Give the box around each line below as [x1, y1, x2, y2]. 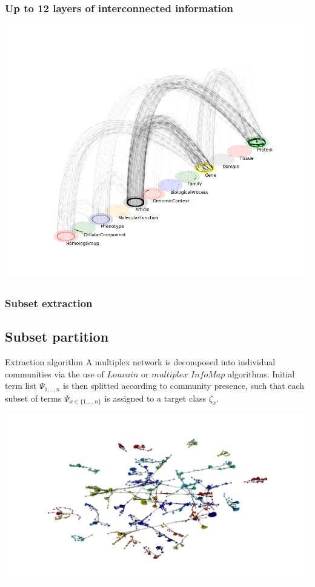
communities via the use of [5, 367, 104, 380]
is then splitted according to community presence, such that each [62, 379, 305, 392]
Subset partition [5, 327, 109, 346]
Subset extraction [5, 295, 93, 310]
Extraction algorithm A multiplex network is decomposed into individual [5, 355, 276, 368]
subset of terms [5, 391, 62, 404]
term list [5, 379, 37, 392]
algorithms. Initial [227, 367, 295, 380]
